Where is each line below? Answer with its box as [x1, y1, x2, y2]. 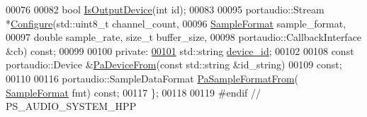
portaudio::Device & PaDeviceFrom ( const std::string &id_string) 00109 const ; [6, 57, 342, 72]
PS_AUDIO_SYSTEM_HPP [6, 99, 137, 113]
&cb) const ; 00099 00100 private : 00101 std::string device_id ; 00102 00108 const [6, 43, 354, 58]
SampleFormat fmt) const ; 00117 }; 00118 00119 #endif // [6, 85, 261, 99]
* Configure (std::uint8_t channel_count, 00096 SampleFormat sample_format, [6, 16, 346, 30]
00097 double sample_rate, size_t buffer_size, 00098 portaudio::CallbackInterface [6, 30, 362, 44]
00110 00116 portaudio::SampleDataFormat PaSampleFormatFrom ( [6, 70, 299, 85]
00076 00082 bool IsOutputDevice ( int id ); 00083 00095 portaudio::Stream [6, 2, 324, 16]
